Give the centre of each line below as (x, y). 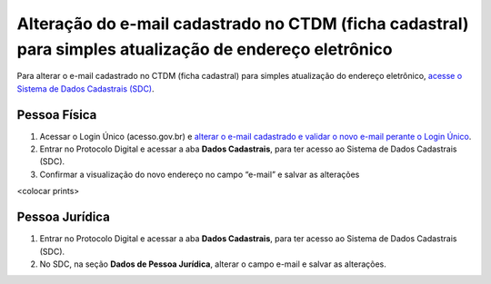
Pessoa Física (57, 115)
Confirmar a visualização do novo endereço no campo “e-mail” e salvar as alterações (200, 174)
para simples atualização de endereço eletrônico (205, 49)
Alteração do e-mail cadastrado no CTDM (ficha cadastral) (243, 24)
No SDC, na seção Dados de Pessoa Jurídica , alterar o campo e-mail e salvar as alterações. (213, 264)
